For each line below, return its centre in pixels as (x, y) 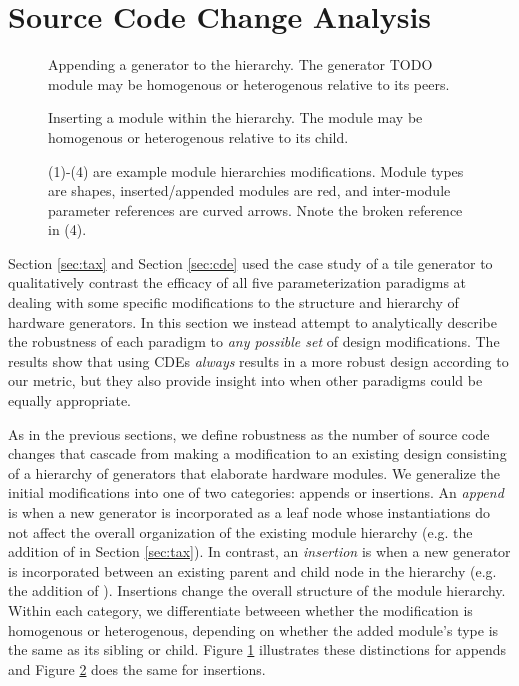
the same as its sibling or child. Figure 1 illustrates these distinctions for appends (257, 649)
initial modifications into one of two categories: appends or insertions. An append (256, 492)
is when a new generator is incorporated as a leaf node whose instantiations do (249, 512)
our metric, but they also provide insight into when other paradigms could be (245, 380)
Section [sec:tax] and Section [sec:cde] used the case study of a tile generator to (250, 262)
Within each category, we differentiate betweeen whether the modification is (240, 609)
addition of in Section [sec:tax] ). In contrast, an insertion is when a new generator (259, 551)
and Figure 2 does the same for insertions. (137, 668)
